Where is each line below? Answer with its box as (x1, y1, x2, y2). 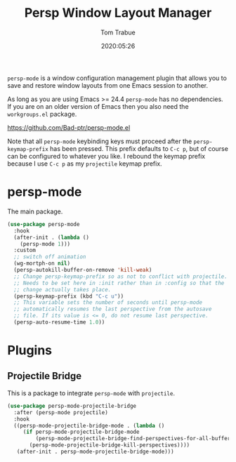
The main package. (7, 207, 63, 216)
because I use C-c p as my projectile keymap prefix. (7, 159, 163, 168)
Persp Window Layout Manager (24, 5, 212, 21)
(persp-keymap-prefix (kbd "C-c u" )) (13, 293, 124, 300)
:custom (13, 247, 37, 254)
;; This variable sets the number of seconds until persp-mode (13, 299, 202, 306)
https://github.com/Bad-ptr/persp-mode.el (7, 123, 131, 131)
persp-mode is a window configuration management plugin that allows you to (7, 74, 227, 82)
